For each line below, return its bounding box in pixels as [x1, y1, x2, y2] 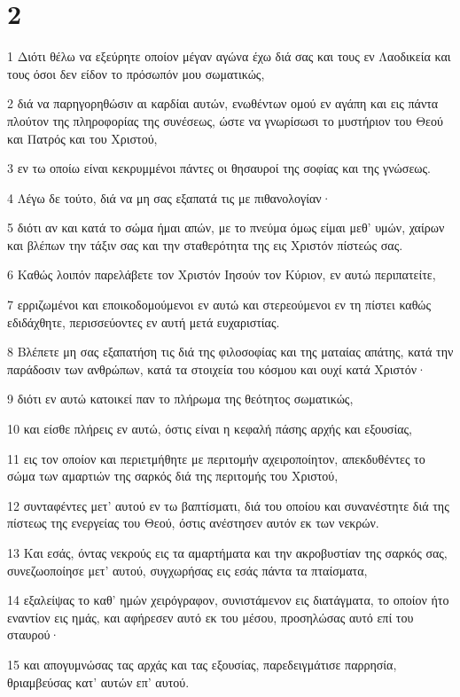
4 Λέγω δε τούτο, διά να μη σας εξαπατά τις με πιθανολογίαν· [7, 188, 331, 207]
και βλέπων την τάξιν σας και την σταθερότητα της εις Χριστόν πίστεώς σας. [7, 235, 403, 254]
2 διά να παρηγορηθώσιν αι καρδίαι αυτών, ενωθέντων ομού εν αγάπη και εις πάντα [7, 94, 439, 113]
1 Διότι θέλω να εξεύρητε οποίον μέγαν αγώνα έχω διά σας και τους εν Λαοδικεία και [7, 47, 451, 66]
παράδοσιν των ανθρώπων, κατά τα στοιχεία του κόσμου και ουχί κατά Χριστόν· [7, 359, 426, 378]
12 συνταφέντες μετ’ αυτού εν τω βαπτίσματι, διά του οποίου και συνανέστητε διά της [7, 496, 449, 514]
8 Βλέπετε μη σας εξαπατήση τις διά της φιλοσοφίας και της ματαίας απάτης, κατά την [7, 342, 454, 361]
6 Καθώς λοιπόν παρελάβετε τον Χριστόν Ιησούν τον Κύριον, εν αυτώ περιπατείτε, [7, 265, 436, 284]
